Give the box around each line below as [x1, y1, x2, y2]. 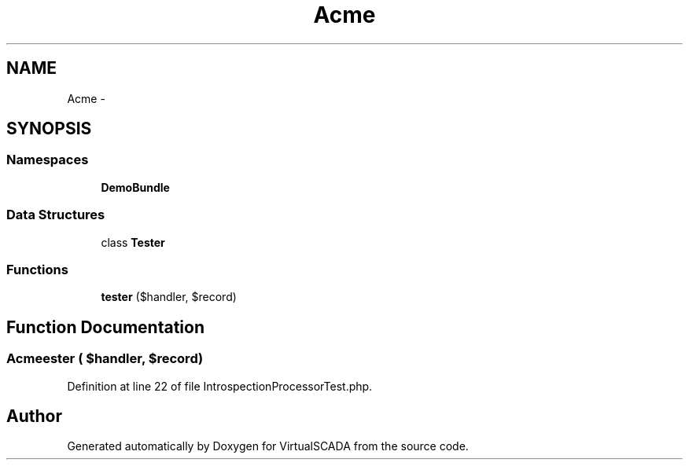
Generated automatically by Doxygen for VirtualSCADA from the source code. [67, 439, 469, 453]
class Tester [101, 235, 165, 249]
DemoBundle [101, 180, 170, 194]
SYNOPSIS [6, 119, 92, 139]
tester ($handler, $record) [101, 290, 237, 304]
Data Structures [6, 207, 105, 223]
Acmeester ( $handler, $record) [6, 350, 204, 367]
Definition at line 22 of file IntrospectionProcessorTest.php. [67, 379, 373, 393]
